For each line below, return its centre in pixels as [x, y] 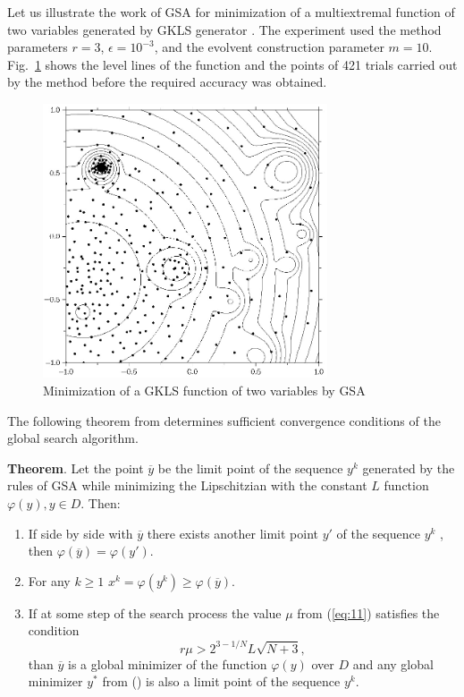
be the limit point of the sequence [250, 467]
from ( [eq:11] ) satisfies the [368, 612]
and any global [393, 663]
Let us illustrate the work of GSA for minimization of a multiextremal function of [231, 12]
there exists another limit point [233, 533]
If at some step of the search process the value [155, 612]
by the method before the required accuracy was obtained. [167, 82]
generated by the [409, 467]
